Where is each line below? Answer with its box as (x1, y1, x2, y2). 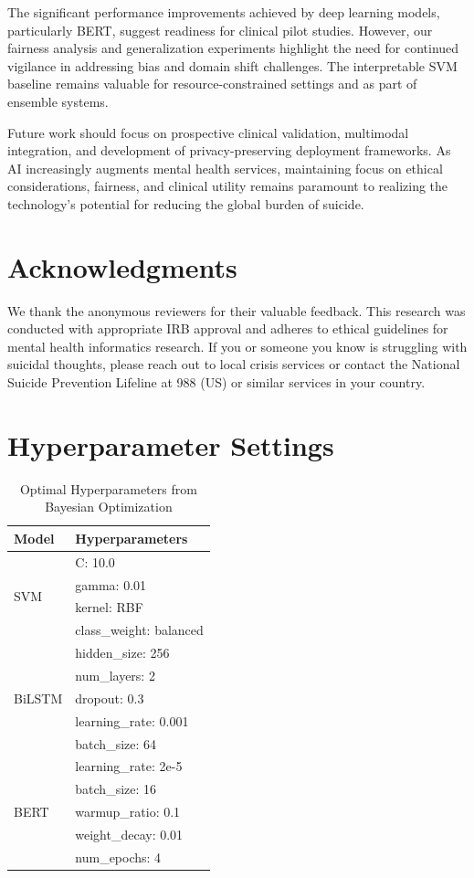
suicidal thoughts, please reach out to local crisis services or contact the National (7, 354, 460, 374)
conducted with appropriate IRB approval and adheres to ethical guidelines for (7, 319, 448, 338)
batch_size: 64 (75, 734, 157, 753)
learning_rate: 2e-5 (75, 756, 183, 776)
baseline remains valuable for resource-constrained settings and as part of (7, 74, 417, 93)
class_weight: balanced (75, 620, 204, 640)
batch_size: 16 (75, 779, 157, 799)
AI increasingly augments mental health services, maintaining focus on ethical (7, 158, 443, 177)
